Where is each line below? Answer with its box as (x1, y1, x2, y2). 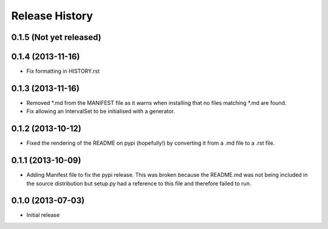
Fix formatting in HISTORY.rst (26, 67, 100, 75)
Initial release (26, 211, 60, 219)
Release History (11, 9, 94, 22)
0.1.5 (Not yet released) (11, 32, 101, 42)
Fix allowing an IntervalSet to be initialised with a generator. (26, 108, 176, 115)
